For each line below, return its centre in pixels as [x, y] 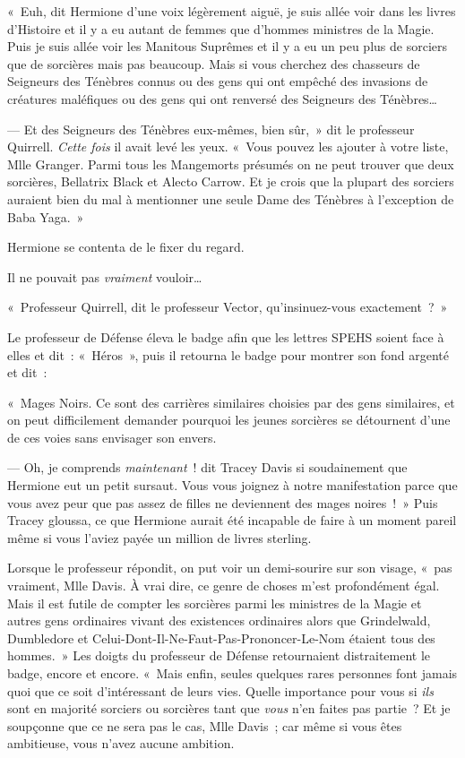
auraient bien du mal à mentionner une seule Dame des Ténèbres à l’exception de [231, 198]
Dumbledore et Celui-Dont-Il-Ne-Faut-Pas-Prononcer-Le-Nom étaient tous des [221, 637]
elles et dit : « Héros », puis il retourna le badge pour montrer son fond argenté [228, 354]
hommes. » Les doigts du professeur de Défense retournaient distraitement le [219, 655]
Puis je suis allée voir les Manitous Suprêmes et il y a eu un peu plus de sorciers [228, 46]
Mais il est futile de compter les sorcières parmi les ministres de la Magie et [215, 603]
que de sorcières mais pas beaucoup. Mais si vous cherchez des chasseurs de [214, 63]
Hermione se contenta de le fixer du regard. [126, 247]
